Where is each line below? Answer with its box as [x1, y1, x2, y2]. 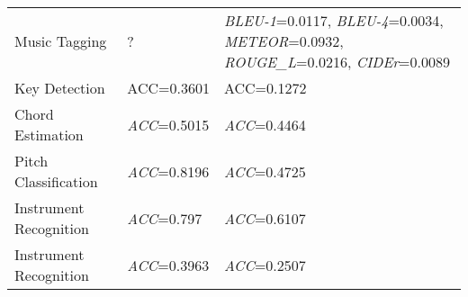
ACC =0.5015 [127, 113, 210, 135]
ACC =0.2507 [223, 254, 306, 275]
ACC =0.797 [127, 207, 202, 229]
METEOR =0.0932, [223, 31, 344, 51]
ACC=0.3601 [127, 77, 210, 98]
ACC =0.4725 [223, 160, 306, 182]
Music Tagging [14, 31, 107, 51]
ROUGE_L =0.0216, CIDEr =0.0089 [223, 51, 450, 72]
